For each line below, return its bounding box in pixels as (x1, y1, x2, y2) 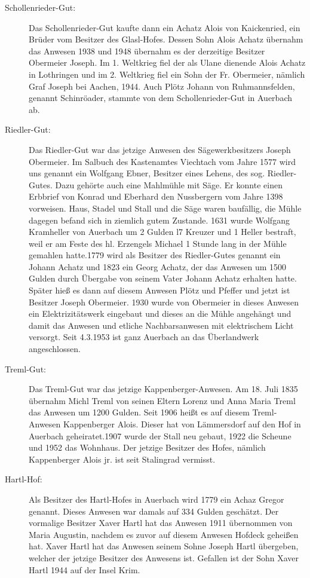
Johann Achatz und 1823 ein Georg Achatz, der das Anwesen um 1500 (29, 260, 286, 273)
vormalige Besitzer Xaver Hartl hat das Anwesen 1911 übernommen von (29, 516, 293, 529)
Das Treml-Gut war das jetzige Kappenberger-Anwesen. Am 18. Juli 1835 (29, 383, 298, 395)
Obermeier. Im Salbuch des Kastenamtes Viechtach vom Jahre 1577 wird (29, 155, 296, 167)
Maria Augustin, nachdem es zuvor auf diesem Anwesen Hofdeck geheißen (29, 528, 299, 540)
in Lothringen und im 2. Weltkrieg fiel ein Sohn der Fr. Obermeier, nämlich (29, 68, 305, 80)
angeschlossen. (29, 342, 81, 355)
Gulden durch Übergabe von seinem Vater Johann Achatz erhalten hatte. (29, 272, 297, 285)
